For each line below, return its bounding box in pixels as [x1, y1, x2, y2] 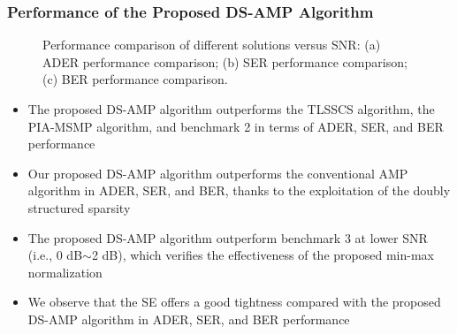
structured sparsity [27, 198, 131, 216]
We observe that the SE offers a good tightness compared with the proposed [27, 292, 441, 311]
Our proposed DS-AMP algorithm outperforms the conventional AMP [27, 163, 408, 182]
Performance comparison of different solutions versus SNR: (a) [42, 35, 381, 54]
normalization [27, 262, 103, 281]
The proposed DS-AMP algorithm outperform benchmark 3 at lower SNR [27, 228, 428, 247]
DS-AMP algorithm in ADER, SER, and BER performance [27, 309, 350, 328]
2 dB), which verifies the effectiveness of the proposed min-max [91, 246, 434, 264]
